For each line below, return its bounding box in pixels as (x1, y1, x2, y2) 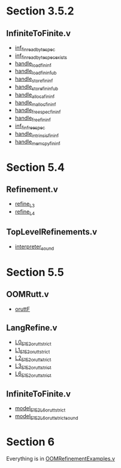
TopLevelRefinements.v (6, 227, 98, 237)
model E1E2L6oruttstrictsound (14, 412, 78, 421)
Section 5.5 (6, 265, 64, 279)
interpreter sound (14, 242, 55, 251)
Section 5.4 (6, 161, 65, 174)
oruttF (14, 305, 31, 312)
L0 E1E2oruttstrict (14, 339, 52, 347)
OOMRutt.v (6, 289, 49, 300)
